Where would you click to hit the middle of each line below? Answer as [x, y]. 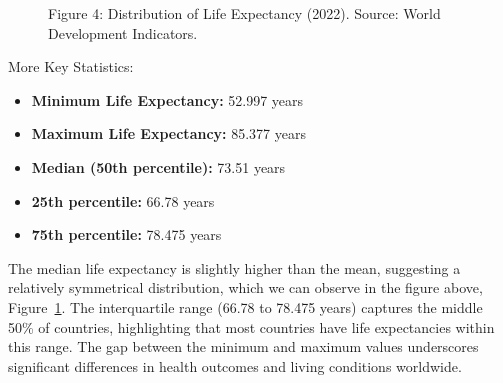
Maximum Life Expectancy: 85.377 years [168, 133]
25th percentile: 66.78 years [123, 200]
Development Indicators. [123, 32]
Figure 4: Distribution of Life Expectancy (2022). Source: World [244, 13]
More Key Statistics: [71, 66]
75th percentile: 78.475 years [126, 234]
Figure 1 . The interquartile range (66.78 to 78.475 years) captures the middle [245, 306]
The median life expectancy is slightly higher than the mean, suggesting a [234, 267]
